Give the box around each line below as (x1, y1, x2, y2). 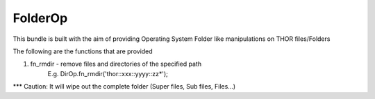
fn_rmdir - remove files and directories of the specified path (30, 60, 201, 69)
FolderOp (12, 10, 68, 26)
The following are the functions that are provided (12, 47, 153, 55)
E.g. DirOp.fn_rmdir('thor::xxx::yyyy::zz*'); (47, 69, 168, 78)
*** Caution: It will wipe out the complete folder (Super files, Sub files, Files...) (12, 82, 236, 91)
